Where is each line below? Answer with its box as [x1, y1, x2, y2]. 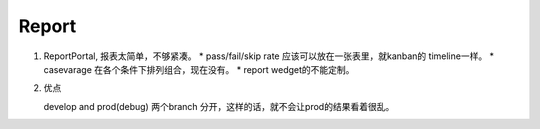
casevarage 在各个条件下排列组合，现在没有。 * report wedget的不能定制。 [43, 63, 355, 75]
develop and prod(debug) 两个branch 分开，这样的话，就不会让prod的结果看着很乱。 [43, 100, 395, 112]
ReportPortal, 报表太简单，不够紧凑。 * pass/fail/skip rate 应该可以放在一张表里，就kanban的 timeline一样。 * [43, 50, 495, 62]
